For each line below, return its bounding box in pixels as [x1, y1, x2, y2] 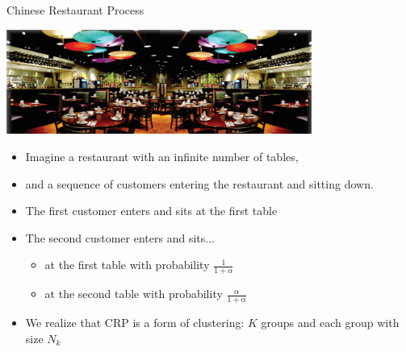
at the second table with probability [44, 285, 223, 302]
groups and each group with [261, 313, 400, 330]
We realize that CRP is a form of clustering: [25, 313, 245, 330]
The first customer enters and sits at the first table [25, 202, 278, 219]
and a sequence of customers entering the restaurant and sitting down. [25, 175, 374, 192]
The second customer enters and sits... [25, 229, 215, 246]
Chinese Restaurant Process [6, 2, 144, 18]
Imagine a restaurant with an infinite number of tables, [25, 147, 299, 164]
